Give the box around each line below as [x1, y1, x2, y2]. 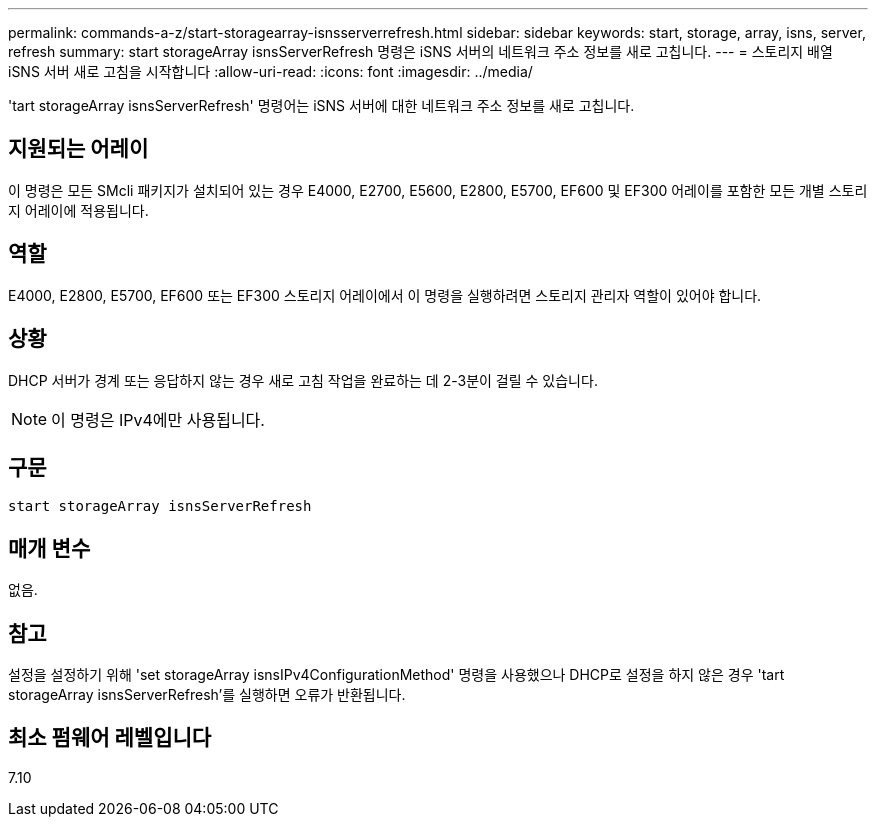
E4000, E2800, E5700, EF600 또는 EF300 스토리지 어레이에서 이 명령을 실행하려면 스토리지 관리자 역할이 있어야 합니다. [8, 286, 762, 304]
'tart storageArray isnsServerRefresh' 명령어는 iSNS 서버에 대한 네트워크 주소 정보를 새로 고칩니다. [8, 97, 635, 114]
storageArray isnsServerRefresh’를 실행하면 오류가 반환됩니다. [8, 686, 406, 704]
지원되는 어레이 [8, 136, 149, 162]
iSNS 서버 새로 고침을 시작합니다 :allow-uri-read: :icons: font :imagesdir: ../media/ [8, 63, 533, 80]
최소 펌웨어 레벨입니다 [8, 725, 212, 751]
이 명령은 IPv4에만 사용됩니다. [51, 409, 265, 430]
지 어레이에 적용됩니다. [8, 201, 149, 219]
